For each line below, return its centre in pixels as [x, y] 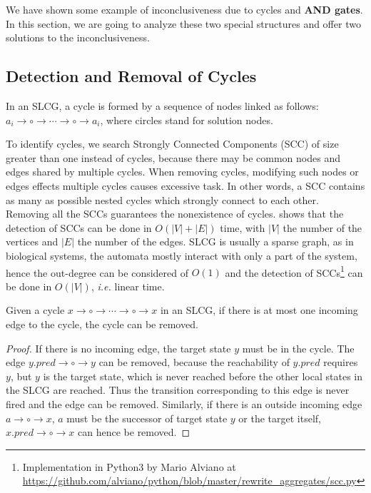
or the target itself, [280, 418]
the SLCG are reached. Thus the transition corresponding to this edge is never [178, 390]
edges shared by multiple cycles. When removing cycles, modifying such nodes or [182, 172]
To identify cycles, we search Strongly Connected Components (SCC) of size [172, 144]
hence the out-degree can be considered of [97, 272]
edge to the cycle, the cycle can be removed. [102, 324]
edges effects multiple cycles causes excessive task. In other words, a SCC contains [185, 185]
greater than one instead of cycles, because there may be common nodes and [173, 157]
